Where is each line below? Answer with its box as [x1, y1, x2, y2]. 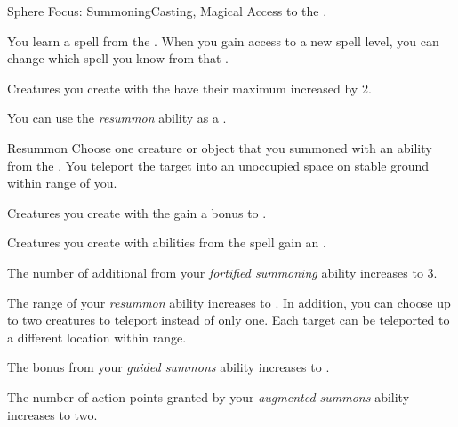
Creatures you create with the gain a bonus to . [7, 203, 267, 222]
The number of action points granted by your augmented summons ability [7, 387, 410, 406]
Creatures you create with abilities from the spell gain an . [7, 233, 326, 252]
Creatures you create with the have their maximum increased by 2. [7, 78, 372, 97]
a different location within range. [7, 327, 187, 346]
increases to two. [7, 405, 98, 423]
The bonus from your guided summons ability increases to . [7, 358, 330, 376]
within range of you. [7, 173, 117, 192]
